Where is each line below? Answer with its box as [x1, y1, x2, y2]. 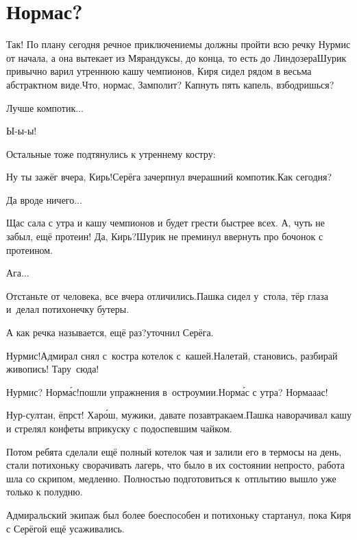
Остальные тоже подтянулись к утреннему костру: [6, 146, 216, 161]
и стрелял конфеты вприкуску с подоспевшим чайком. [6, 421, 232, 435]
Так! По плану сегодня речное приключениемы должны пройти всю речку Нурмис [6, 37, 351, 51]
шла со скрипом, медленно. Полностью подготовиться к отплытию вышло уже [6, 471, 336, 485]
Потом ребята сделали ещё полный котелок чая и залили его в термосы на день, [6, 444, 342, 458]
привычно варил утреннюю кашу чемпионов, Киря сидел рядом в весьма [6, 64, 312, 78]
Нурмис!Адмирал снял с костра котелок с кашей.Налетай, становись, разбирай [6, 348, 338, 362]
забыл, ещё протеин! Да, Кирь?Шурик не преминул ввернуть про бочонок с [6, 229, 323, 244]
